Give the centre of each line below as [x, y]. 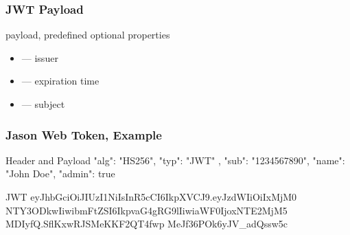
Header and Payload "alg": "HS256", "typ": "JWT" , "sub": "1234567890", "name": [175, 160]
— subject [43, 104]
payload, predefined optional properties [88, 35]
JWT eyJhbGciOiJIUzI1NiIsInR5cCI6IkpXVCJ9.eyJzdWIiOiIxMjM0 [151, 197]
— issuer [40, 57]
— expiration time [60, 81]
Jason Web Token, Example [84, 134]
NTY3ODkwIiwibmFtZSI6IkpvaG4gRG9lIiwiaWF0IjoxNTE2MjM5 [147, 210]
